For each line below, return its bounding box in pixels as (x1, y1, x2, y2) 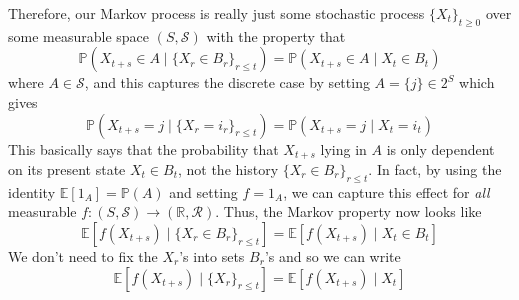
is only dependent (386, 138, 495, 159)
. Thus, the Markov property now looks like (215, 201, 482, 222)
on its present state (8, 159, 126, 180)
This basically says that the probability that (8, 138, 279, 159)
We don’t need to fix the (8, 246, 158, 267)
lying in (320, 138, 367, 159)
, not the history (177, 159, 279, 180)
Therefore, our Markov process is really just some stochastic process (8, 3, 425, 23)
